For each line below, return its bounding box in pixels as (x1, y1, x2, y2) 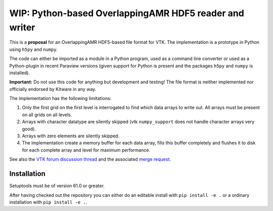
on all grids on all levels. (22, 112, 72, 118)
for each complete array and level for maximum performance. (22, 147, 150, 153)
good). (22, 126, 36, 132)
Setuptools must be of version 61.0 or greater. (9, 183, 105, 189)
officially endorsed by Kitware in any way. (9, 86, 97, 92)
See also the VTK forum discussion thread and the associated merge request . (9, 156, 171, 163)
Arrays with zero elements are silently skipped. (22, 133, 120, 139)
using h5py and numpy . (9, 46, 58, 52)
